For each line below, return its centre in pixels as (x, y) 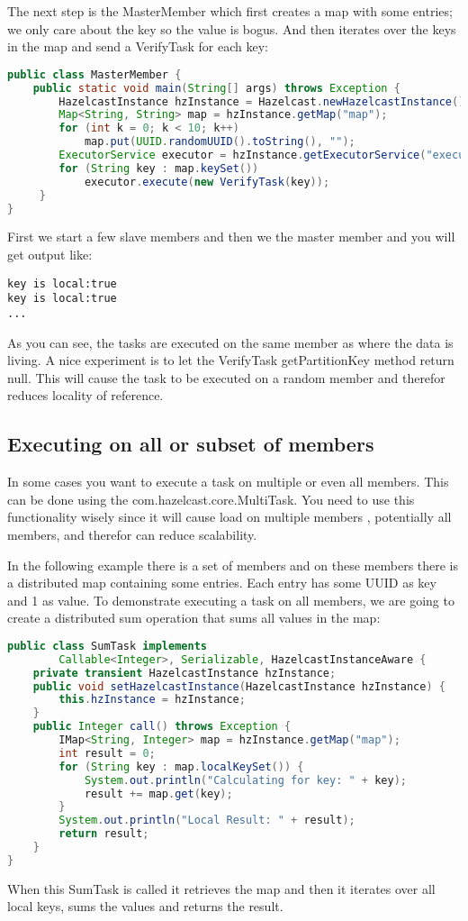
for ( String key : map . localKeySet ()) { (181, 766)
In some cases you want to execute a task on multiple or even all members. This (228, 482)
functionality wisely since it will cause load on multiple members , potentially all (229, 517)
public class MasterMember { (94, 74)
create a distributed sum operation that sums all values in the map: (194, 618)
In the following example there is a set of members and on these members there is (233, 565)
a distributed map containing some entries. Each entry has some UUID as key (222, 583)
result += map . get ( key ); (158, 793)
